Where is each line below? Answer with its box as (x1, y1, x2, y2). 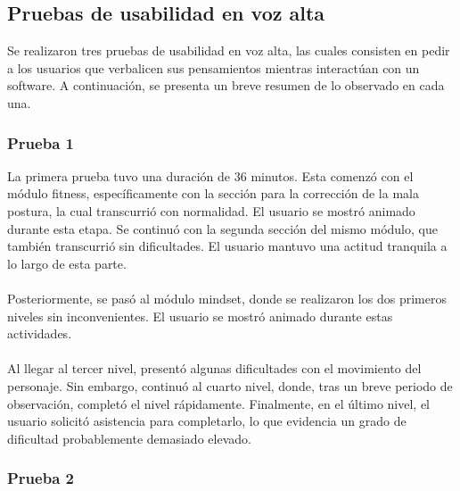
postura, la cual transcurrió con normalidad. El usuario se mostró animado (7, 201, 415, 220)
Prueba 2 (7, 467, 74, 489)
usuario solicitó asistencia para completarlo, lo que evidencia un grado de (7, 412, 407, 430)
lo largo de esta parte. (7, 254, 127, 272)
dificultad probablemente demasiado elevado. (7, 429, 251, 447)
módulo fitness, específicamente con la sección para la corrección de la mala (7, 184, 419, 203)
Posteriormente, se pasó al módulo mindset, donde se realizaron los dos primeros (7, 288, 447, 307)
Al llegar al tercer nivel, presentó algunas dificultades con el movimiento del (7, 359, 422, 378)
